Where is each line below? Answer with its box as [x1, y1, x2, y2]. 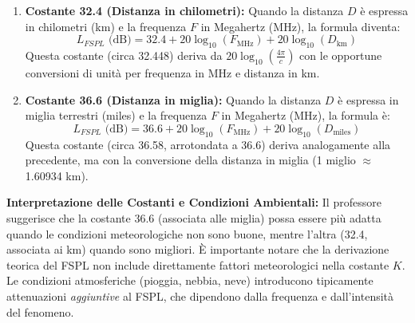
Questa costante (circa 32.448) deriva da [25, 46, 223, 63]
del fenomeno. [6, 303, 74, 320]
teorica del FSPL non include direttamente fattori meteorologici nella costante [6, 256, 389, 273]
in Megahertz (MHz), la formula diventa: [200, 18, 401, 34]
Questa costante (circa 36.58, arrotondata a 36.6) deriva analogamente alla [25, 136, 391, 152]
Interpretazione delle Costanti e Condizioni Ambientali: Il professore [6, 194, 381, 211]
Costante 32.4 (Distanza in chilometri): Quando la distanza [25, 2, 344, 18]
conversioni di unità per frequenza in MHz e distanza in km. [25, 64, 320, 81]
